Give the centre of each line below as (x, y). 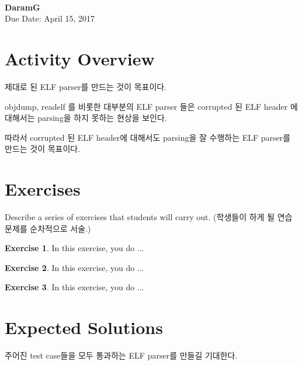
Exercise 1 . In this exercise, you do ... (74, 248)
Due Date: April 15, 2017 (50, 18)
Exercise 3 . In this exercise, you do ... (74, 287)
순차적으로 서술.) (60, 228)
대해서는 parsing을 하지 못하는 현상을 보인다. (86, 118)
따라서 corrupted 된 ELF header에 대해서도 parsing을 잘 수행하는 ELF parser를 (148, 137)
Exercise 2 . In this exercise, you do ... (74, 267)
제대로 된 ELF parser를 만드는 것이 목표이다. (86, 86)
